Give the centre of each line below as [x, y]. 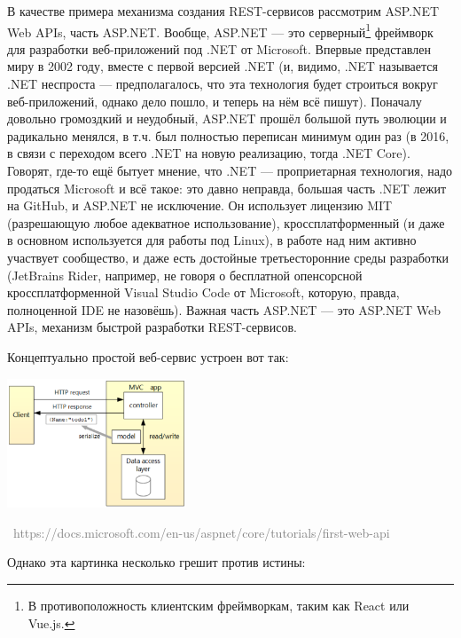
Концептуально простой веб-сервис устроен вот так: [148, 356]
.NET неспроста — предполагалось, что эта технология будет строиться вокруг [223, 84]
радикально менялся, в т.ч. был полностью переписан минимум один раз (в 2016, [228, 135]
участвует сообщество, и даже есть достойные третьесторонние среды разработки [228, 257]
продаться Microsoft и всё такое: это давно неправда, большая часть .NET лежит [227, 188]
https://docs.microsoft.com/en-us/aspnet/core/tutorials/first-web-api [201, 532]
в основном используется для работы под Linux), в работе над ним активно [212, 240]
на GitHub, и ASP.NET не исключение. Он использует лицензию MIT [200, 205]
